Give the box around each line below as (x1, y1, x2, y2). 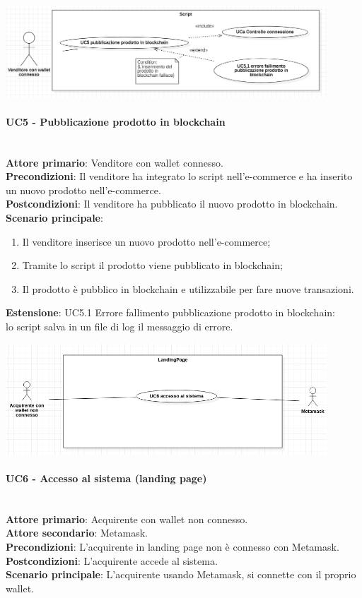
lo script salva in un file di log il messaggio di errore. (6, 319, 233, 333)
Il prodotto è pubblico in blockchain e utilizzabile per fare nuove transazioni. (22, 281, 354, 296)
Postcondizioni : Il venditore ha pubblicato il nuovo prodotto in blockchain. (6, 196, 338, 211)
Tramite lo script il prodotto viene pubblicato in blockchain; (22, 258, 283, 273)
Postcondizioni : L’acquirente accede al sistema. (6, 553, 218, 568)
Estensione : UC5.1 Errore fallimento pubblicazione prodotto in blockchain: (6, 305, 335, 320)
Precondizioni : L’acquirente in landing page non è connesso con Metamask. (6, 539, 339, 554)
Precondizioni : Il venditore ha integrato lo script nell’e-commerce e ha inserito (6, 169, 353, 184)
